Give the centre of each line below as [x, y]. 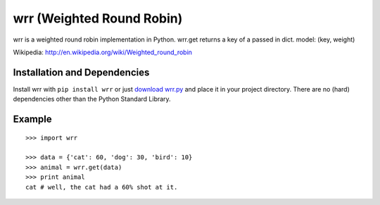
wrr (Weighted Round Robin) [98, 18]
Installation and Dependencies [81, 72]
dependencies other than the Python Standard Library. [92, 99]
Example [32, 119]
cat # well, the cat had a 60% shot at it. [102, 187]
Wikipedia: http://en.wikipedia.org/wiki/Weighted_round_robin [103, 52]
